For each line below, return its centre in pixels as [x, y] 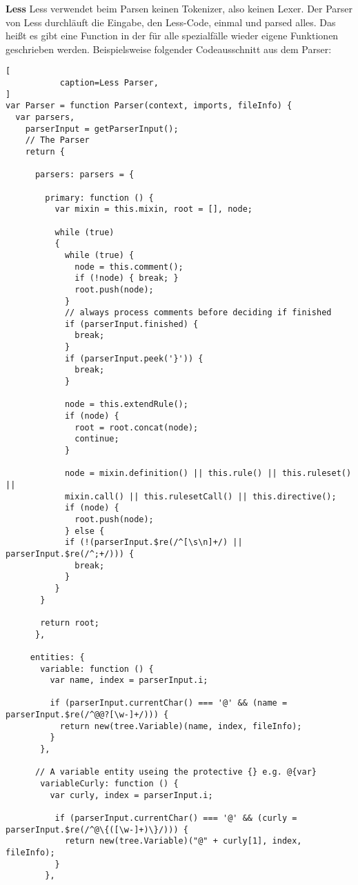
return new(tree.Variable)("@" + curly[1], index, [183, 841]
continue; [97, 439]
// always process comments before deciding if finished [198, 313]
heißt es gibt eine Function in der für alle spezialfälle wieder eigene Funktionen [172, 36]
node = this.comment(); [129, 267]
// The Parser [57, 140]
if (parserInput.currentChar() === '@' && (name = [169, 703]
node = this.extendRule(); [126, 405]
